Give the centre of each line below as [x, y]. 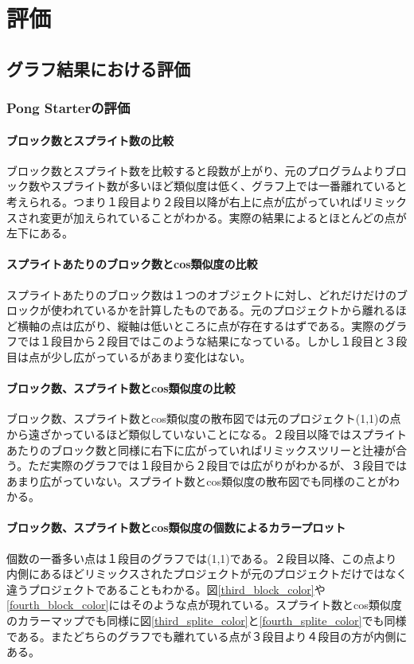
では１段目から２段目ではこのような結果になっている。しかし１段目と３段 [212, 341]
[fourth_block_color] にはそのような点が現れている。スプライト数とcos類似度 [204, 605]
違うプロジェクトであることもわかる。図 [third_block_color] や [166, 589]
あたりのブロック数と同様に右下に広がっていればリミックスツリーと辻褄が [201, 449]
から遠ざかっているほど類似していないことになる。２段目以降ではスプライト [207, 434]
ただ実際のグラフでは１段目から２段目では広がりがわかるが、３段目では [217, 465]
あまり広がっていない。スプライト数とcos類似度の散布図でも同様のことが [198, 480]
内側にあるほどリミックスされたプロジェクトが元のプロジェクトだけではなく [207, 574]
